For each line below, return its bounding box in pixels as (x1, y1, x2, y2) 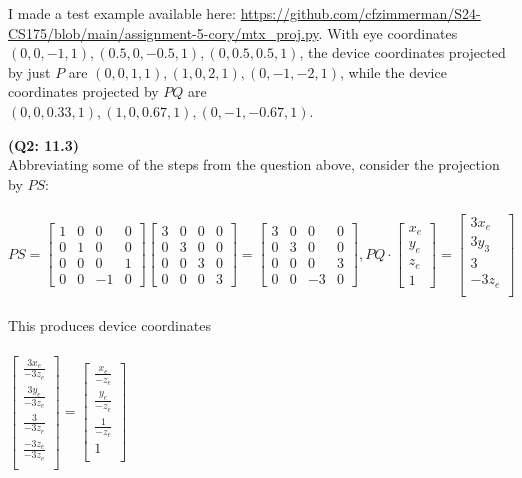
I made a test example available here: (8, 3, 236, 23)
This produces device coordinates (8, 315, 211, 336)
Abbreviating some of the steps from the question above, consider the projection (8, 154, 500, 175)
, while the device (339, 61, 447, 82)
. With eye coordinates (318, 22, 458, 43)
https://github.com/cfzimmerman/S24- (240, 3, 481, 23)
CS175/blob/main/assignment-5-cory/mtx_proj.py (8, 22, 319, 43)
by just (8, 61, 51, 82)
